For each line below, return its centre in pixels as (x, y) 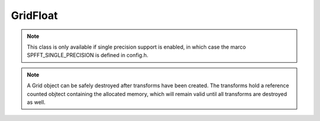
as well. (36, 102)
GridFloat (34, 15)
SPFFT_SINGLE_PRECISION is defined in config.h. (88, 55)
